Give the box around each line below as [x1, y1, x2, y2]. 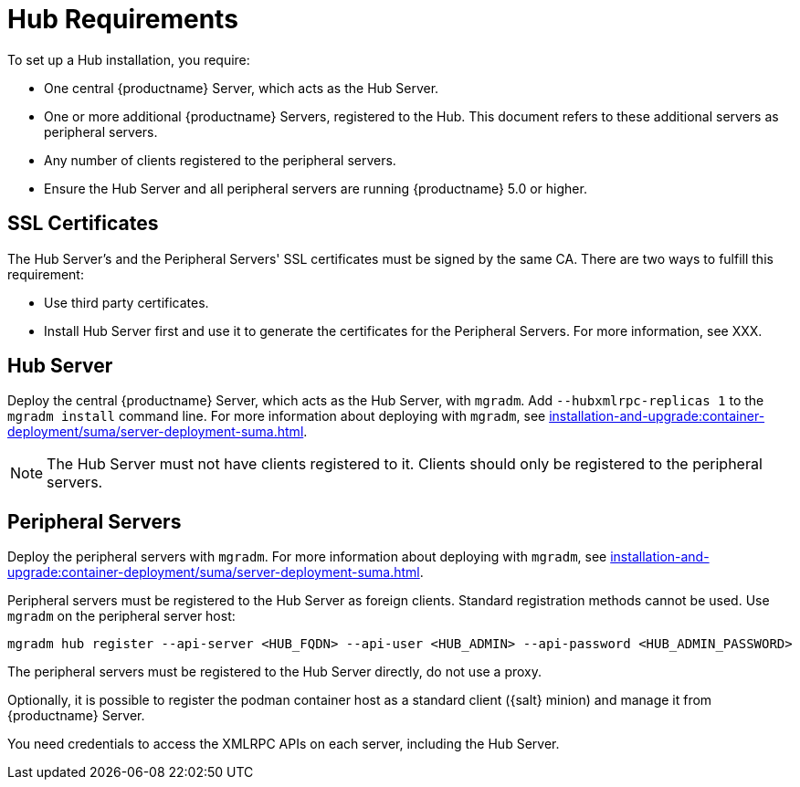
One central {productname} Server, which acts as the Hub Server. [44, 79, 439, 96]
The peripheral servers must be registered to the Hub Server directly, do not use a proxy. [7, 664, 542, 680]
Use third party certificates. [44, 294, 209, 310]
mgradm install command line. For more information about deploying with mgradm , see [7, 408, 546, 425]
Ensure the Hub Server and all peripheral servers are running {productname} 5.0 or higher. [44, 180, 587, 196]
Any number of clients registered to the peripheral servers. [44, 152, 396, 168]
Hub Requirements [7, 4, 238, 35]
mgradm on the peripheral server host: [7, 608, 236, 624]
